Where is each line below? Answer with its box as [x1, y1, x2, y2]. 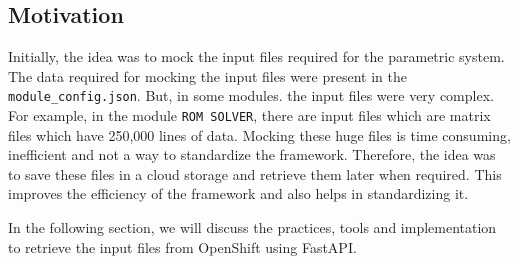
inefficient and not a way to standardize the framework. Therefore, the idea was [8, 144, 496, 165]
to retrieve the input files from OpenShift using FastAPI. [8, 236, 357, 257]
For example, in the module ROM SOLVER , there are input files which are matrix [8, 105, 491, 126]
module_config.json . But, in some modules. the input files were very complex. [8, 85, 494, 106]
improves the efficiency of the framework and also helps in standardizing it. [8, 183, 469, 204]
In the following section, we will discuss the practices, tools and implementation [8, 217, 497, 238]
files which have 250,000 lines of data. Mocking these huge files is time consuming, [8, 124, 511, 145]
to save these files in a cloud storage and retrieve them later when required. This [8, 163, 502, 184]
